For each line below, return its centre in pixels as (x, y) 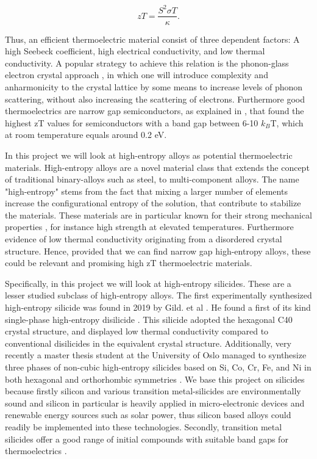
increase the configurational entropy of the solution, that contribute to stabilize (153, 203)
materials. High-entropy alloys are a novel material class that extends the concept (157, 167)
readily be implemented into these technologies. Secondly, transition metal (144, 426)
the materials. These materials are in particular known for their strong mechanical (158, 215)
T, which (287, 122)
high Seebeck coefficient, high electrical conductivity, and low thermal (135, 51)
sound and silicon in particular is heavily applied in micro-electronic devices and (155, 403)
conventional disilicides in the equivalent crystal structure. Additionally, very (148, 343)
